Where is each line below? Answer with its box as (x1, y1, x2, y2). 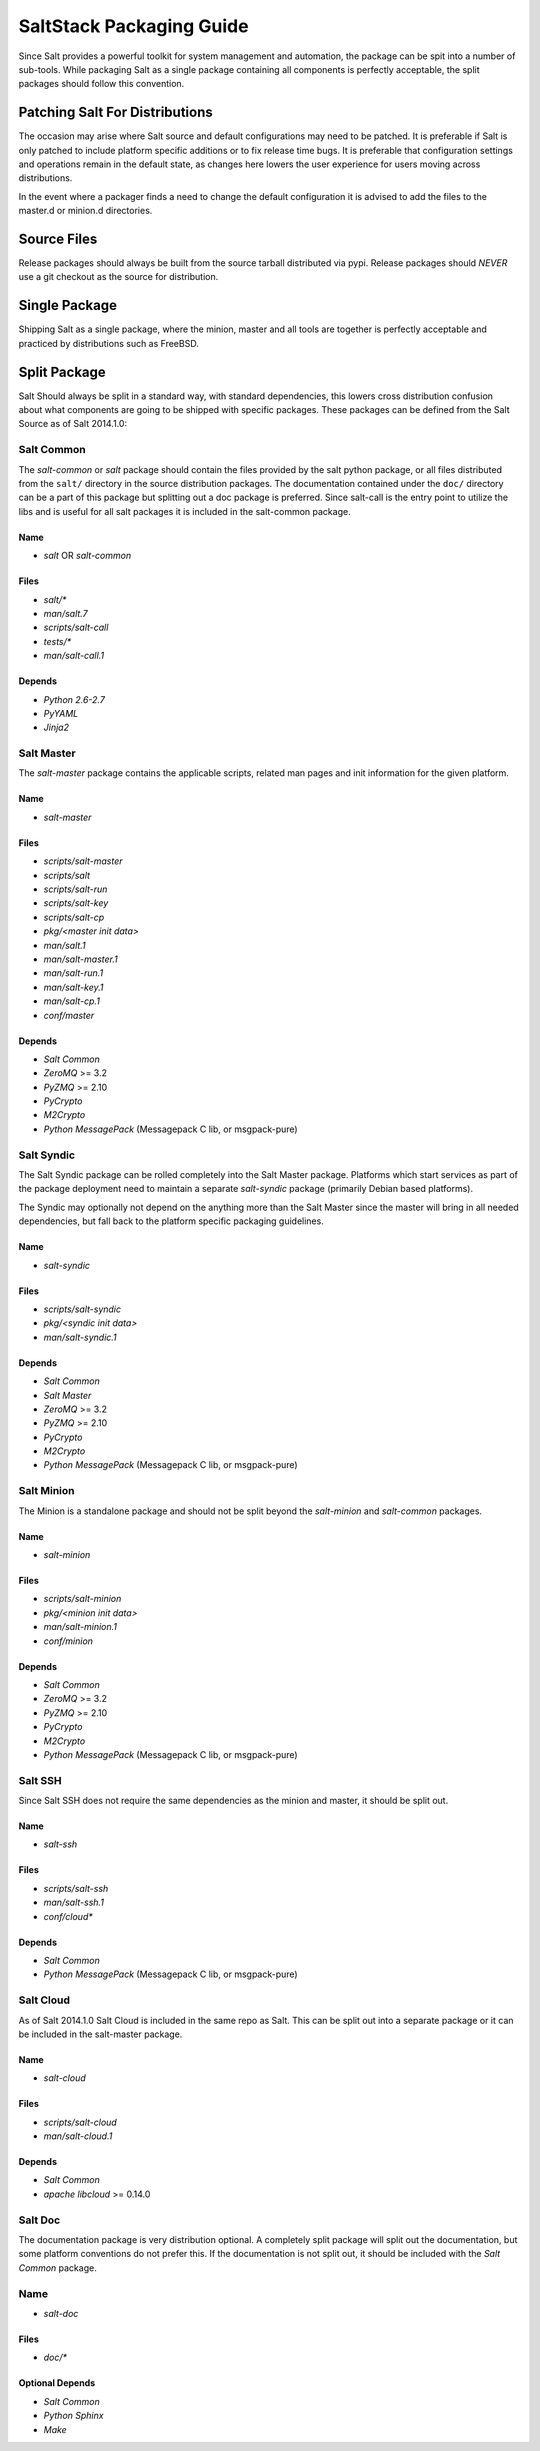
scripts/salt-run (43, 883, 108, 895)
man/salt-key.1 (43, 981, 104, 993)
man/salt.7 (43, 607, 89, 619)
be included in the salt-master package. (18, 2028, 183, 2040)
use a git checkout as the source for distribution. (18, 271, 219, 283)
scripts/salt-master (43, 855, 124, 867)
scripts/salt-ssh (43, 1882, 109, 1894)
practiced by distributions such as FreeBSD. (18, 337, 199, 349)
